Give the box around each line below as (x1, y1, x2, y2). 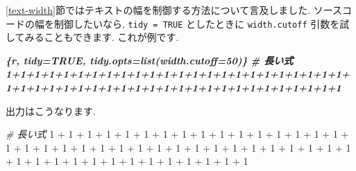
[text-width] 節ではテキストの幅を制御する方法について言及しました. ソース (6, 3, 342, 17)
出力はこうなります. (6, 103, 96, 118)
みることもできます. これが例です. (24, 30, 179, 44)
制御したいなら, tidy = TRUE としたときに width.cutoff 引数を (53, 16, 340, 30)
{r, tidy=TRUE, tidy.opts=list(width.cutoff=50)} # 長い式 (6, 53, 294, 67)
